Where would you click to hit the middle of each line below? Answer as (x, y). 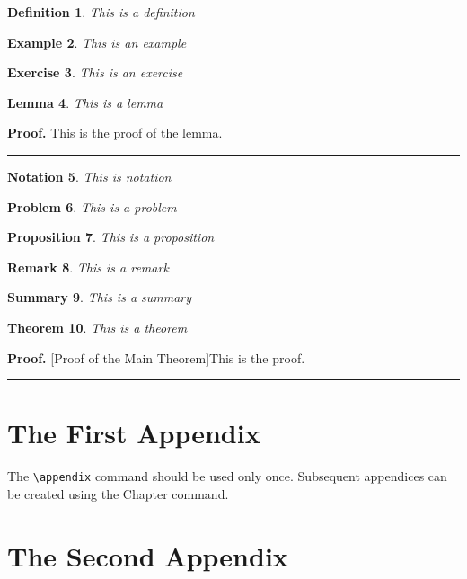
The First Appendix (134, 433)
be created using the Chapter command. (118, 493)
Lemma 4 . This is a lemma (85, 102)
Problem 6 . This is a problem (92, 206)
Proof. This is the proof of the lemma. (115, 133)
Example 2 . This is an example (97, 42)
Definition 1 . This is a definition (101, 12)
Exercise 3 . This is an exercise (95, 72)
